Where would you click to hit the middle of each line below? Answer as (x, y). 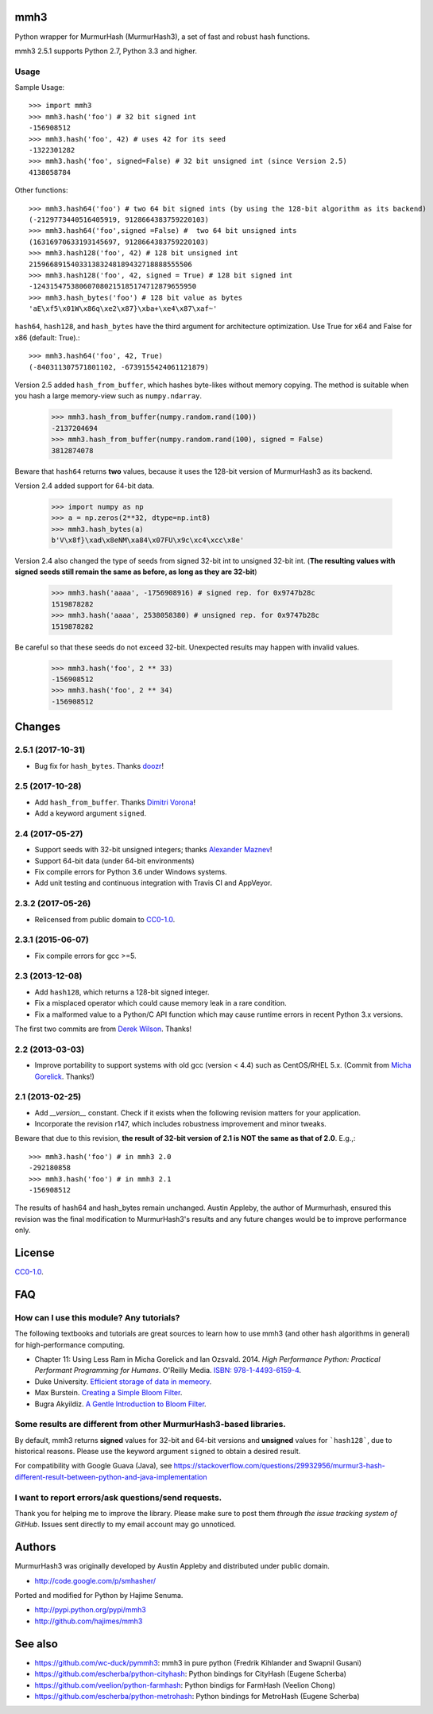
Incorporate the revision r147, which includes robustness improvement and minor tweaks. (181, 1124)
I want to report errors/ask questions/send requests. (118, 1497)
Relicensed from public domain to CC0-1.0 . (105, 919)
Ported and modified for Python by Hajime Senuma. (99, 1596)
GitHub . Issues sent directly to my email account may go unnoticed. (125, 1524)
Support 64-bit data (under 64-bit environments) (114, 861)
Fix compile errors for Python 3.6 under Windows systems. (131, 871)
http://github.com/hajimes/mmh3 (89, 1621)
